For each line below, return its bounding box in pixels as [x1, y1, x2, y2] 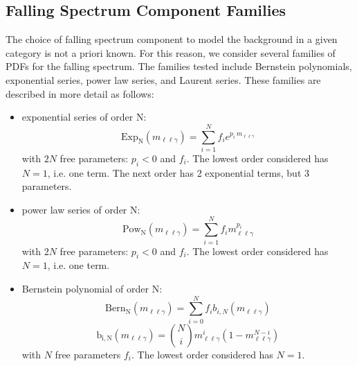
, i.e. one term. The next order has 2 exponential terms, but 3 [47, 165, 309, 180]
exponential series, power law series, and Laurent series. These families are [6, 72, 321, 87]
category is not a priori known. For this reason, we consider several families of [6, 45, 336, 60]
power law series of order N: [21, 202, 140, 216]
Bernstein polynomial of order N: [21, 281, 163, 295]
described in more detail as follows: [6, 86, 154, 101]
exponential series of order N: [21, 110, 147, 124]
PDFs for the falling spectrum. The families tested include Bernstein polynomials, [6, 59, 352, 73]
